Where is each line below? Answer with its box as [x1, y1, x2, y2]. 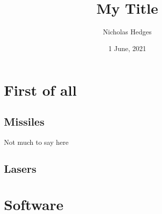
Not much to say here [4, 136, 69, 147]
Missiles [4, 113, 45, 129]
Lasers [4, 160, 37, 176]
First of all [4, 80, 77, 100]
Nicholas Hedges [103, 27, 152, 37]
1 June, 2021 [108, 43, 146, 53]
